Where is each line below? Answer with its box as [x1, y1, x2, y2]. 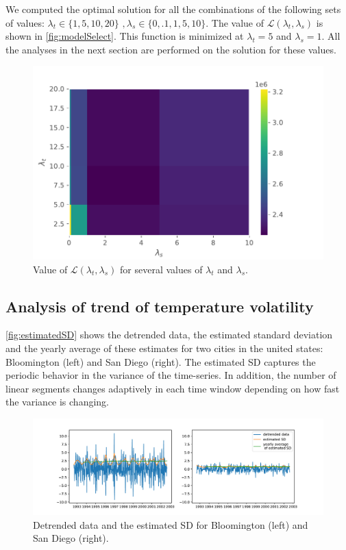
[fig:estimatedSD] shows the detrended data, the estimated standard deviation [5, 327, 333, 342]
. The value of [206, 15, 264, 29]
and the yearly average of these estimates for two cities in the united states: [5, 341, 323, 355]
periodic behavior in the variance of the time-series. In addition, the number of [5, 368, 336, 382]
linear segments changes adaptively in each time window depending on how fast [5, 381, 340, 395]
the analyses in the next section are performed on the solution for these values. [5, 42, 336, 56]
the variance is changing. [5, 395, 110, 409]
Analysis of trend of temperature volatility [5, 295, 314, 316]
